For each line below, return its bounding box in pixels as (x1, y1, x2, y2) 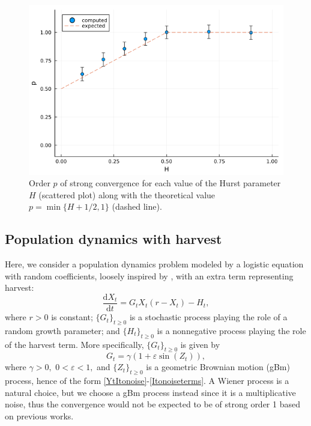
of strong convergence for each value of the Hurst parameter (60, 177, 281, 189)
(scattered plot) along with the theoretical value (38, 188, 216, 201)
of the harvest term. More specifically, (5, 338, 144, 350)
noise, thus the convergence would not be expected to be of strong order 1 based (5, 398, 300, 410)
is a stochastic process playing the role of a (129, 311, 288, 323)
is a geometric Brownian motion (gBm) (146, 361, 290, 373)
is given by (180, 338, 220, 350)
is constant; (51, 311, 93, 323)
